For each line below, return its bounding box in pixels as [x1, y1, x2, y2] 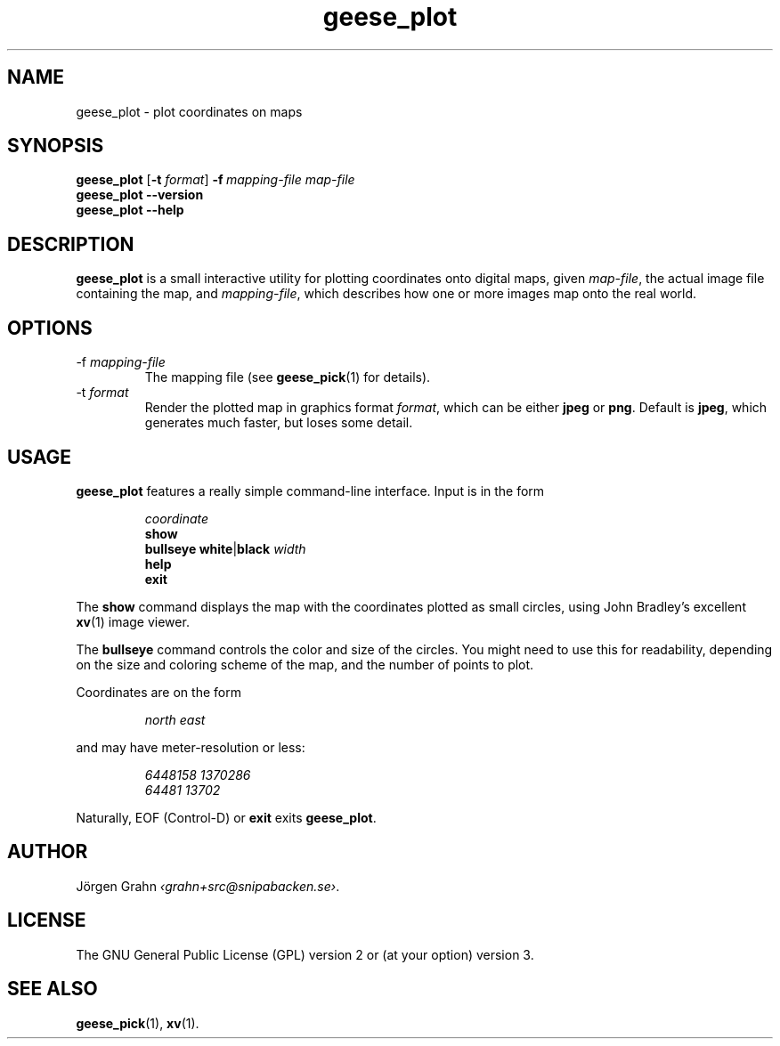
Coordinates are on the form [76, 684, 241, 700]
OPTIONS [7, 316, 93, 339]
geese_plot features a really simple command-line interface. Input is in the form [76, 482, 545, 499]
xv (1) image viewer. [76, 613, 190, 629]
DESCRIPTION [7, 232, 134, 255]
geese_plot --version [76, 187, 204, 203]
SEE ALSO [7, 977, 98, 1001]
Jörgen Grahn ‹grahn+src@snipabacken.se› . [76, 878, 340, 894]
